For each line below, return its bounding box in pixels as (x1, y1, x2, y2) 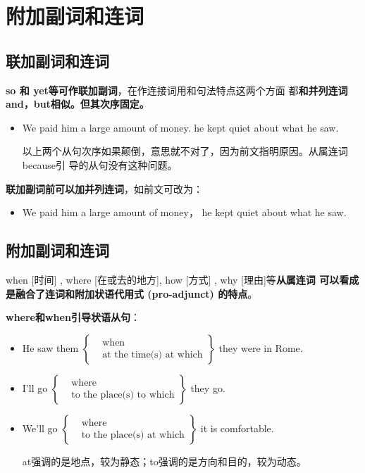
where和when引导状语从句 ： (6, 310, 140, 324)
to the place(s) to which (71, 389, 175, 400)
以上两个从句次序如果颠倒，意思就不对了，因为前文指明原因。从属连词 (22, 144, 348, 158)
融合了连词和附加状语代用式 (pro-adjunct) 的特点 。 (15, 286, 258, 301)
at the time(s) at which (102, 349, 203, 360)
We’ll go (22, 420, 58, 435)
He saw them (22, 340, 79, 355)
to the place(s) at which (81, 429, 185, 440)
